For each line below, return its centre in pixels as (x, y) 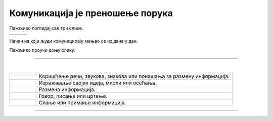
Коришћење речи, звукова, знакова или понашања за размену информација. (134, 76)
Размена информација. (67, 89)
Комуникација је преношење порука (91, 13)
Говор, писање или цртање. (73, 96)
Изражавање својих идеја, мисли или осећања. (98, 83)
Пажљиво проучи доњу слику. (42, 50)
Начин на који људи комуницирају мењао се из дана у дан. (74, 41)
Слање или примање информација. (82, 103)
